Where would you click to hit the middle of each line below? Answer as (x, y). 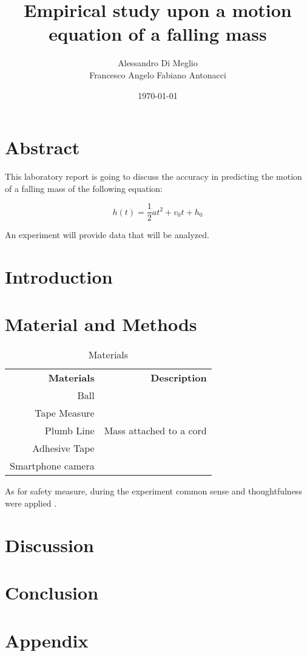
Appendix (47, 640)
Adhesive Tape (63, 448)
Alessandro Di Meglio (158, 63)
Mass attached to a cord (155, 431)
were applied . (31, 503)
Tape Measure (65, 413)
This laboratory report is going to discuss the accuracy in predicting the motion (153, 176)
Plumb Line (69, 431)
